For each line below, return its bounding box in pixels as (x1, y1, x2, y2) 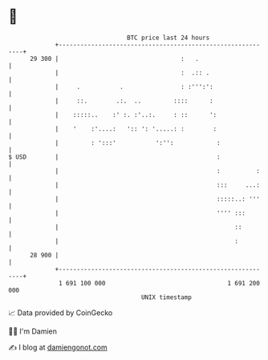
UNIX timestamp (140, 293, 193, 301)
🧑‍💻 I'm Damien (8, 326, 58, 336)
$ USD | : (8, 152, 221, 161)
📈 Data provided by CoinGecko (8, 308, 113, 318)
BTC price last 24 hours (127, 34, 210, 42)
